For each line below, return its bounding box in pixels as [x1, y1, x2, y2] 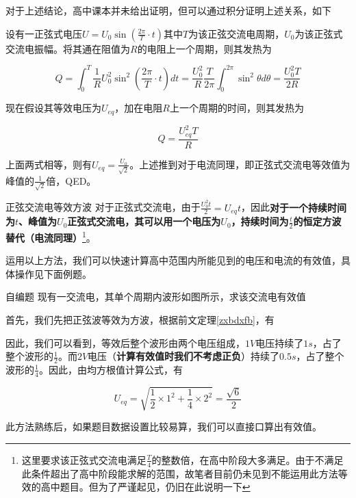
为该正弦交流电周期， [188, 26, 285, 40]
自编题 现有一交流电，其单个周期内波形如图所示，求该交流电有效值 [5, 289, 306, 304]
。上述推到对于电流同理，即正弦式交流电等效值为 [129, 157, 351, 171]
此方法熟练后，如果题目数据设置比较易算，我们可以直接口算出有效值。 [5, 419, 322, 434]
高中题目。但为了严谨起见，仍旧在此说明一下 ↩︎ [40, 480, 251, 494]
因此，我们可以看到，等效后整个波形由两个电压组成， [5, 335, 245, 350]
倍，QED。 [46, 173, 97, 187]
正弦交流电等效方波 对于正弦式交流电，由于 [5, 200, 201, 214]
